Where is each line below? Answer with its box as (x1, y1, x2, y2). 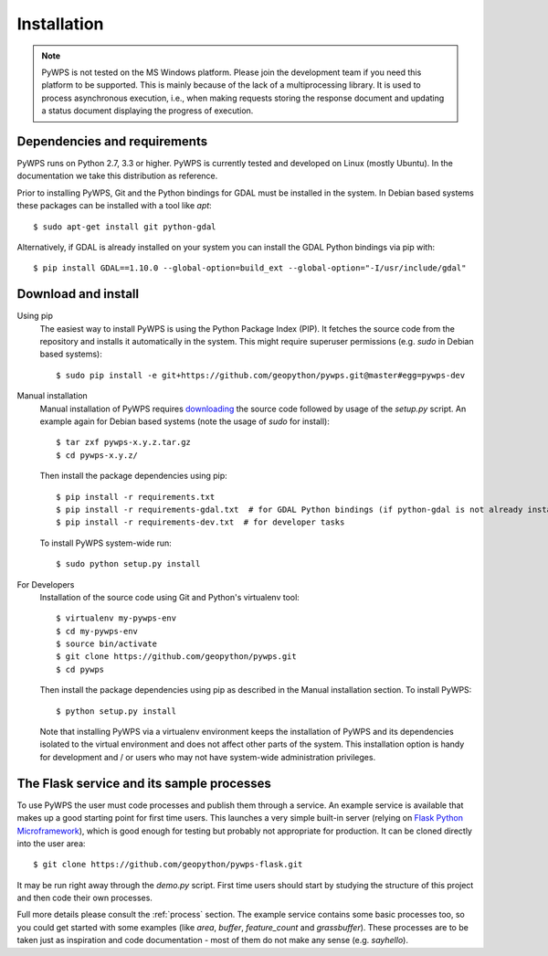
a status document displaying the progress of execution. (41, 105, 254, 116)
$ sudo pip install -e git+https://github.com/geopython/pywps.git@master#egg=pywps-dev (56, 370, 466, 380)
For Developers (16, 579, 75, 590)
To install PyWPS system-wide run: (39, 537, 173, 548)
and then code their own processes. (16, 892, 153, 904)
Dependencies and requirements (16, 133, 208, 149)
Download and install (16, 286, 140, 302)
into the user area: (16, 837, 86, 849)
